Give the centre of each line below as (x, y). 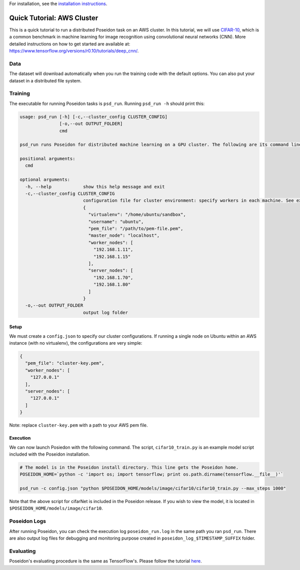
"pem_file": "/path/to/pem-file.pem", (136, 228)
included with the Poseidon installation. (49, 454)
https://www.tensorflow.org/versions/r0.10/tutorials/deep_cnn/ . (74, 51)
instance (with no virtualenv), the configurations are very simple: (76, 343)
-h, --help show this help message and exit (95, 187)
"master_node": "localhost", (124, 236)
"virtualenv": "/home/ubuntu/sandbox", (137, 215)
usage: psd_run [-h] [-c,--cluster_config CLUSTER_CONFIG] (93, 117)
